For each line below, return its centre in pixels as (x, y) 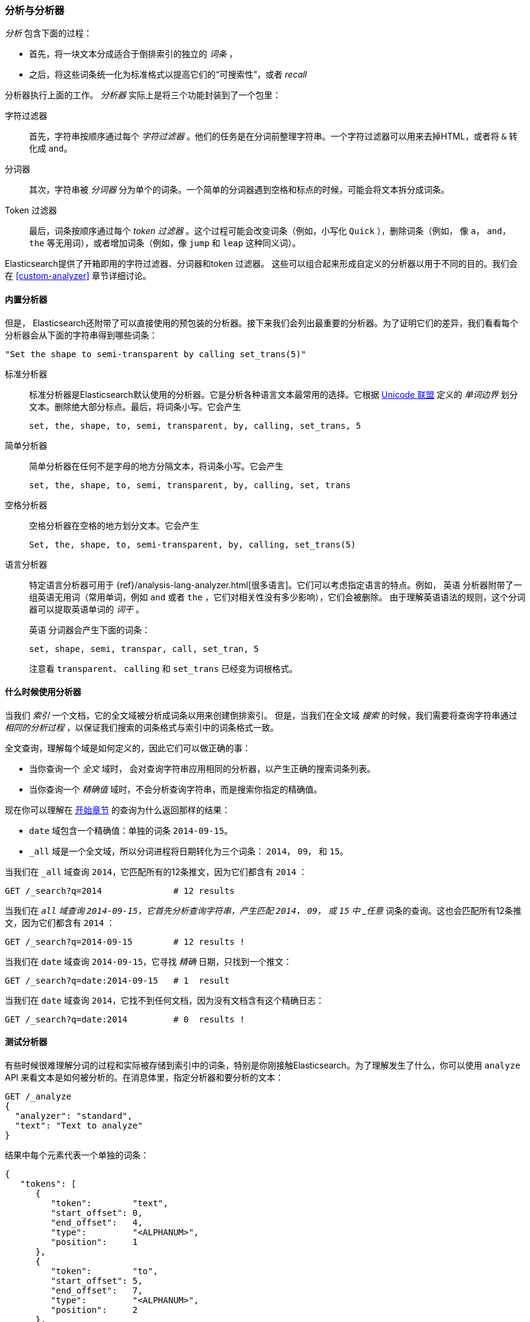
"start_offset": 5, (97, 1281)
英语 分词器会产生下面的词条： (90, 629)
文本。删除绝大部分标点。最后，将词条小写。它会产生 (135, 406)
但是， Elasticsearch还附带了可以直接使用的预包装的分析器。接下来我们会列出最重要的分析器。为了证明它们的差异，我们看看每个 (262, 323)
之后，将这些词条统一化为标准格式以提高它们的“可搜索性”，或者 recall (168, 75)
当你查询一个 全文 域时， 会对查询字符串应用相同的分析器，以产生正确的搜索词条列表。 (202, 768)
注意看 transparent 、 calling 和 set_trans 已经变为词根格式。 (164, 668)
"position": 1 (94, 1242)
